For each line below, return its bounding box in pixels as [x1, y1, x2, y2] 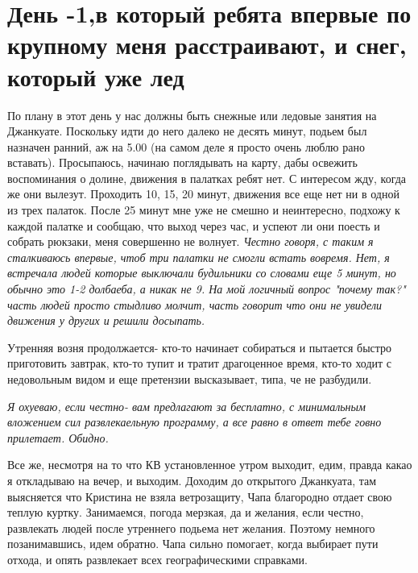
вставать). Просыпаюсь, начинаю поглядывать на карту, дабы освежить [7, 154, 358, 171]
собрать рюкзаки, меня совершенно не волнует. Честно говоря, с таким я [7, 233, 374, 250]
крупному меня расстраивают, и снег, [7, 28, 407, 61]
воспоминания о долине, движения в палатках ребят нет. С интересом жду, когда [7, 169, 407, 186]
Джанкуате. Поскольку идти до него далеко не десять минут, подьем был [7, 122, 367, 139]
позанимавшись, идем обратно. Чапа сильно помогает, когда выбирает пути [7, 535, 379, 552]
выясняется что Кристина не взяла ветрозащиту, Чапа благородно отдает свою [7, 488, 392, 504]
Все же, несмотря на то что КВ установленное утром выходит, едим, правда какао [7, 456, 412, 473]
